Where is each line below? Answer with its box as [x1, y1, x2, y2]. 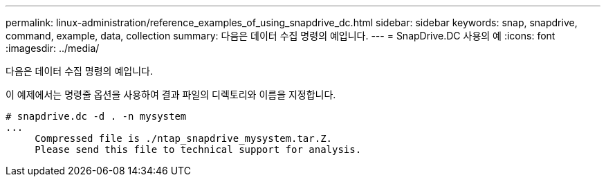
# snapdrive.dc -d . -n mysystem [6, 111, 187, 122]
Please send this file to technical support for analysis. [35, 144, 362, 155]
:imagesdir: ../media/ [6, 42, 100, 54]
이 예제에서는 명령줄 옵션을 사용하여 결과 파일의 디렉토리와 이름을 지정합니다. [6, 89, 336, 100]
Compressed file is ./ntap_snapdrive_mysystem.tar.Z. [35, 133, 333, 144]
